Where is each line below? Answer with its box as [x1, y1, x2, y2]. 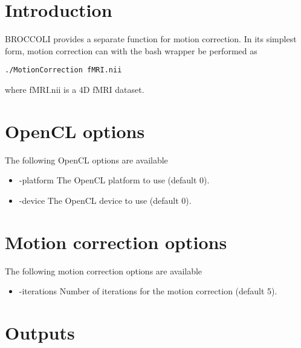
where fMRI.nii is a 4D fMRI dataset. [5, 83, 144, 95]
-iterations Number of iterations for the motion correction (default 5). [19, 285, 277, 297]
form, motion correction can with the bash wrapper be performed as [5, 44, 257, 57]
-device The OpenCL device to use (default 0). [19, 194, 192, 206]
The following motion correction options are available [5, 264, 202, 277]
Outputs [5, 320, 75, 344]
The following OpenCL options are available [5, 153, 168, 166]
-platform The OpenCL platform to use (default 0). [19, 174, 210, 186]
